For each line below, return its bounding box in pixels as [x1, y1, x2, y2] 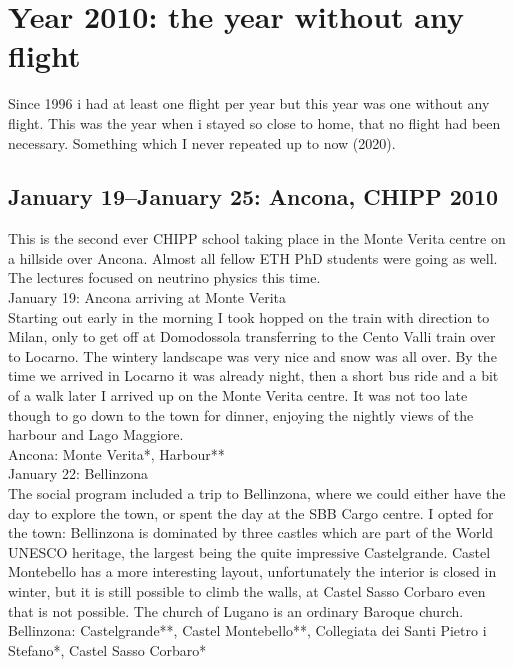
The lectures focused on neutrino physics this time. [8, 267, 321, 288]
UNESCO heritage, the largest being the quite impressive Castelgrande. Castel [8, 541, 491, 562]
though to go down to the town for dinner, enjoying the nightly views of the [8, 404, 474, 425]
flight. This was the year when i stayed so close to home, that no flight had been [8, 112, 501, 133]
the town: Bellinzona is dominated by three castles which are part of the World [8, 522, 494, 543]
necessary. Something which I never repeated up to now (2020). [8, 132, 396, 153]
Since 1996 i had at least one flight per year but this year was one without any [8, 93, 490, 114]
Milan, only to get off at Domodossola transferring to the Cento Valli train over [8, 326, 496, 347]
